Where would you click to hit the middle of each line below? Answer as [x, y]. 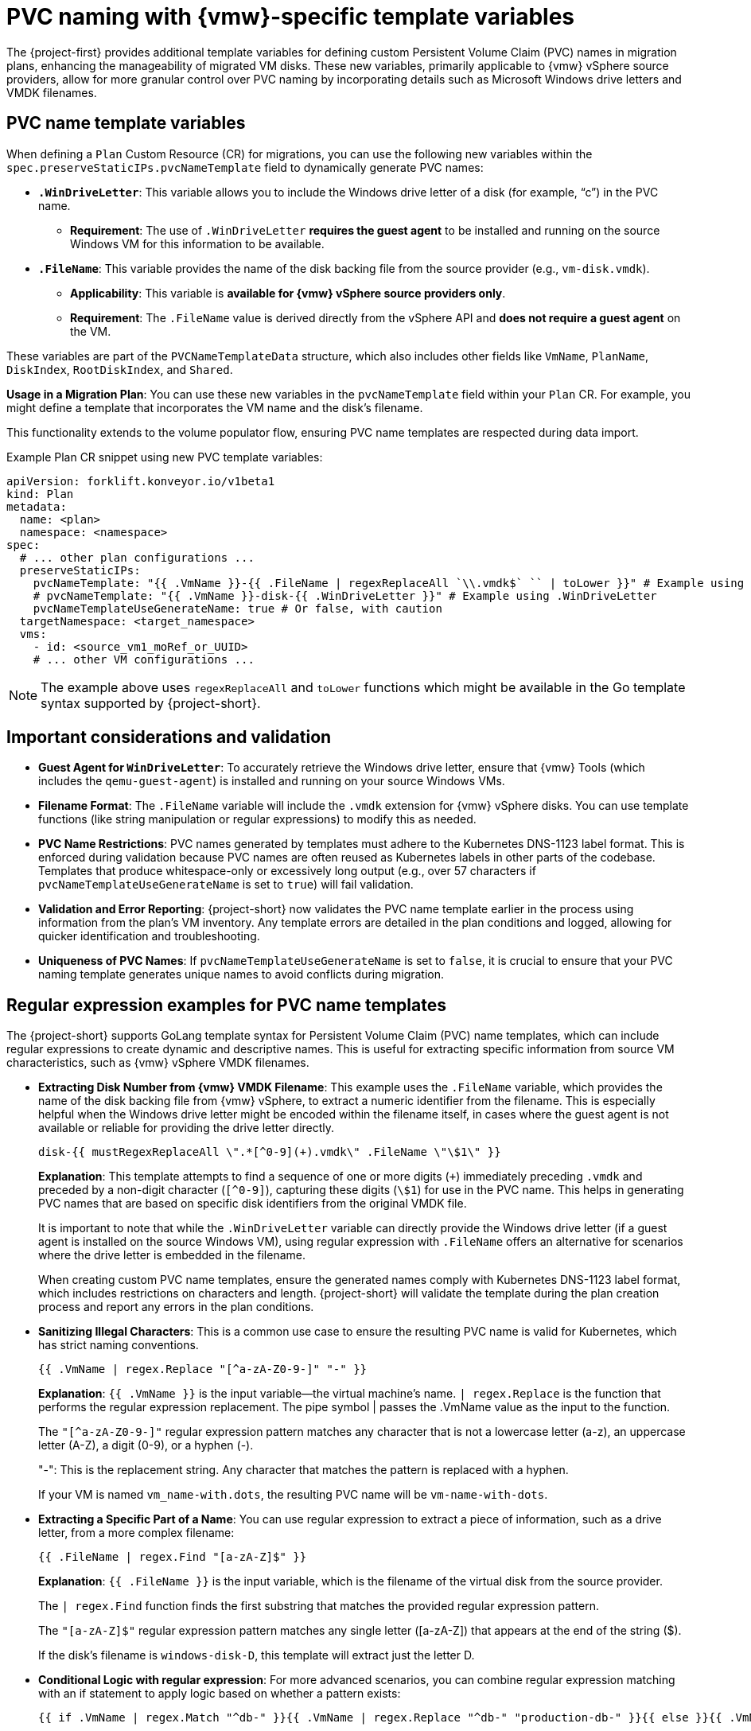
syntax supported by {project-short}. [151, 703]
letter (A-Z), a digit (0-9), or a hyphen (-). [146, 1445]
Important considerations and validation [169, 737]
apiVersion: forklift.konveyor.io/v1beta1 [141, 481]
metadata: [37, 506]
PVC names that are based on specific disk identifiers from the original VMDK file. [253, 1204]
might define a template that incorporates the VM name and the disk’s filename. [215, 407]
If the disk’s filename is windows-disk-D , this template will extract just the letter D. [257, 1655]
